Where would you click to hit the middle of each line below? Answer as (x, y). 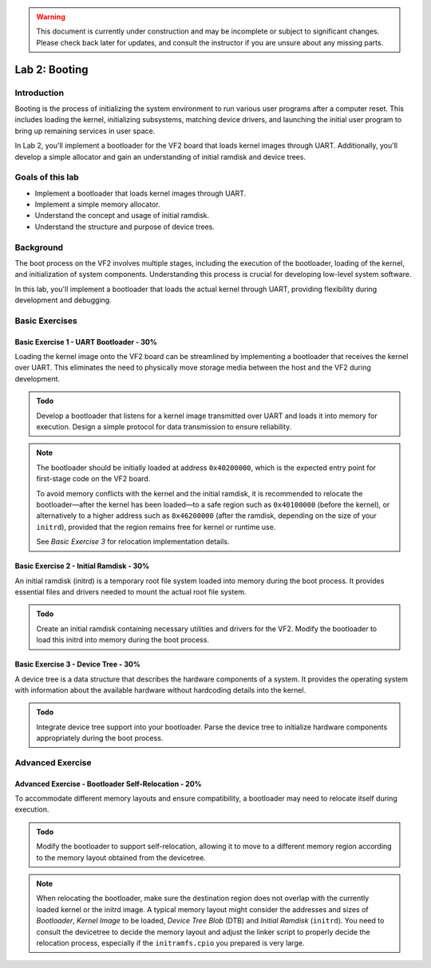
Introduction (39, 93)
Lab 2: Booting (51, 69)
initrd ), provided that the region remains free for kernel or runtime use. (156, 527)
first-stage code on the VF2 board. (93, 479)
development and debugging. (63, 300)
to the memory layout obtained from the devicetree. (121, 857)
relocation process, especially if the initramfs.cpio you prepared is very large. (170, 942)
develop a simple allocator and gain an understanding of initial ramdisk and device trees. (160, 156)
